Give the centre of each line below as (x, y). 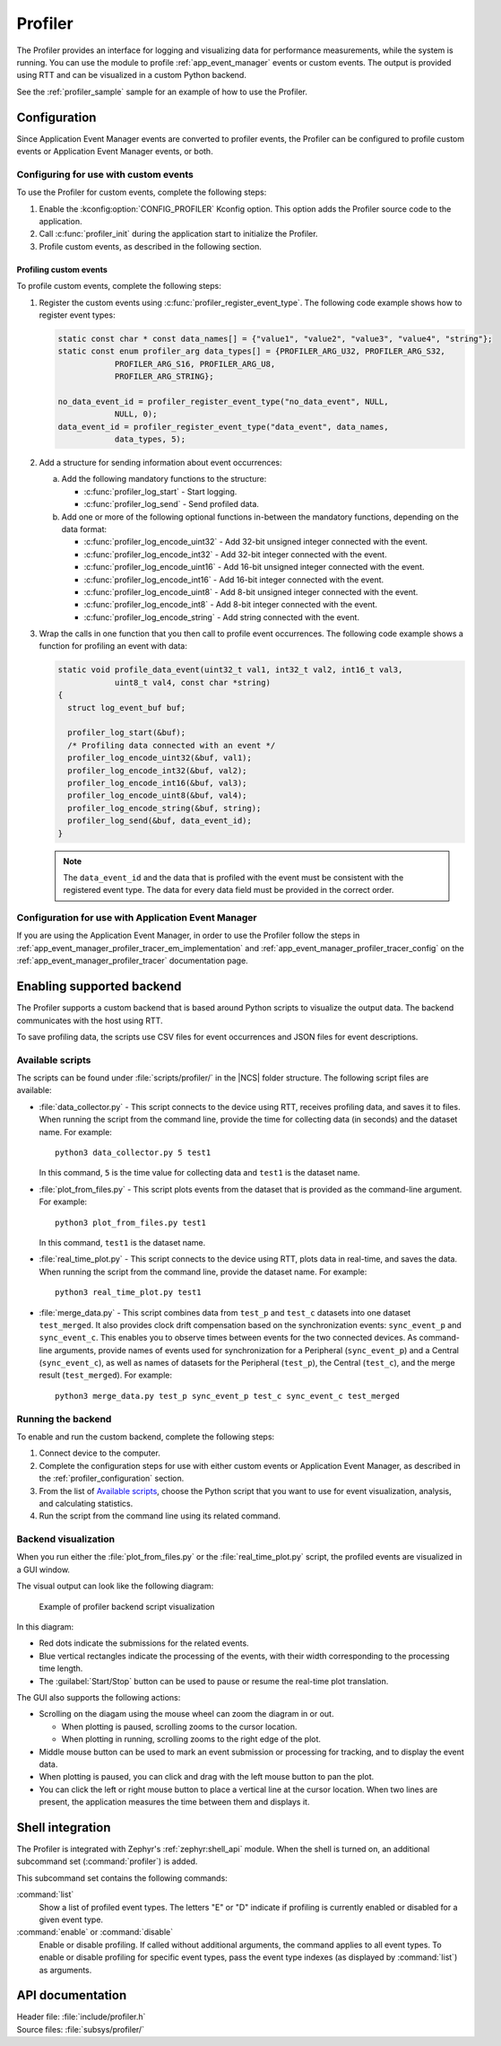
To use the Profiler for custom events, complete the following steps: (142, 192)
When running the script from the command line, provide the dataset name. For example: (203, 1272)
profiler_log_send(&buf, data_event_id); (160, 821)
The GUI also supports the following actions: (99, 1697)
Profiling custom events (62, 269)
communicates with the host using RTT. (90, 1020)
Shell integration (64, 1827)
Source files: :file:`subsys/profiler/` (81, 2029)
